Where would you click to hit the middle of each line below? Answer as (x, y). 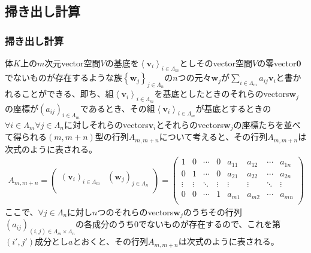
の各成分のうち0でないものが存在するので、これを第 (178, 224)
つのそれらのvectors (135, 211)
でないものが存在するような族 (64, 77)
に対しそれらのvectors (106, 124)
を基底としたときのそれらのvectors (222, 94)
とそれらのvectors (190, 124)
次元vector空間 (73, 63)
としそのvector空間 (216, 63)
